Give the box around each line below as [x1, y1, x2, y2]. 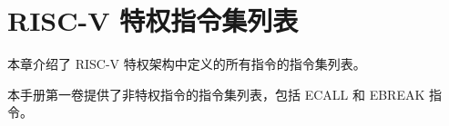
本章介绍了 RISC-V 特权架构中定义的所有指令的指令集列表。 [7, 54, 366, 73]
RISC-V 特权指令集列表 [7, 2, 299, 39]
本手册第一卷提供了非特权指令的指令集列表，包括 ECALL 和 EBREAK [7, 84, 425, 103]
